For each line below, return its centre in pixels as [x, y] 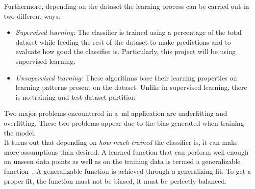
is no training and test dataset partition [75, 96]
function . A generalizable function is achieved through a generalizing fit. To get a [127, 171]
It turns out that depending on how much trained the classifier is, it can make [121, 142]
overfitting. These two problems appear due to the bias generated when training [124, 122]
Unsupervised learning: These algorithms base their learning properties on [126, 77]
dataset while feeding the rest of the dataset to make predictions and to [123, 41]
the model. [20, 132]
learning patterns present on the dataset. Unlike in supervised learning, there [131, 87]
